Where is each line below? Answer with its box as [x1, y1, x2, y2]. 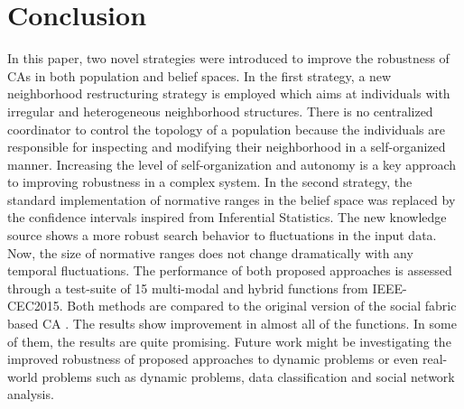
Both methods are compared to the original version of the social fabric [67, 296, 457, 315]
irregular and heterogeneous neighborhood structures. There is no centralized [7, 101, 433, 120]
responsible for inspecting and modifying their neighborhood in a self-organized [7, 137, 446, 156]
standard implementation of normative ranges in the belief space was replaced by [7, 190, 456, 209]
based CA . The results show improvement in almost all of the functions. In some [7, 314, 457, 333]
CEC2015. [7, 296, 63, 315]
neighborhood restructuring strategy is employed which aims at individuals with [7, 84, 450, 103]
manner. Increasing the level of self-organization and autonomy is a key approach [7, 154, 456, 173]
